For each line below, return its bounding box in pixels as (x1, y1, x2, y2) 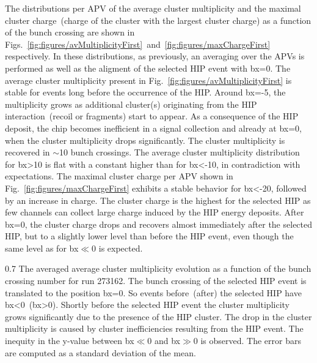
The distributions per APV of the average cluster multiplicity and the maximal (5, 2, 301, 14)
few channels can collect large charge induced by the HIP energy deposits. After (5, 206, 304, 219)
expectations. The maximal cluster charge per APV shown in (5, 170, 233, 182)
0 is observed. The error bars (193, 334, 301, 347)
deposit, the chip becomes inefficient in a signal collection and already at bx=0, (5, 121, 302, 134)
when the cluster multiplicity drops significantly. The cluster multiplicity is (5, 133, 285, 146)
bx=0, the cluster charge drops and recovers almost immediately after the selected (5, 217, 313, 230)
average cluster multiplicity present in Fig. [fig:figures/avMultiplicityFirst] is (5, 73, 292, 86)
